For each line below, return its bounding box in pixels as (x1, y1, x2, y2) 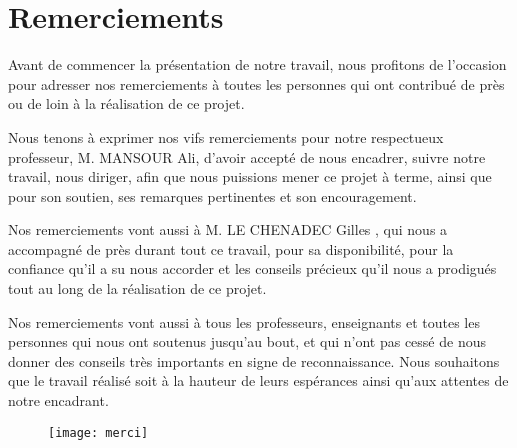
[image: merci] (48, 425, 149, 440)
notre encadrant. (8, 390, 109, 411)
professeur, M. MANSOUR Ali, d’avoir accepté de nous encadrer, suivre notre (8, 146, 486, 167)
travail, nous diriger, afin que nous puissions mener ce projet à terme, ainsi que (8, 166, 492, 187)
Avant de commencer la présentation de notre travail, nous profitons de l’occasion (8, 54, 507, 75)
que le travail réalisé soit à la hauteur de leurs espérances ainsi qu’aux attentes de (8, 370, 509, 391)
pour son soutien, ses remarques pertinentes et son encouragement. (8, 185, 417, 206)
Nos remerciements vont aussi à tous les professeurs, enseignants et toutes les (8, 311, 480, 332)
